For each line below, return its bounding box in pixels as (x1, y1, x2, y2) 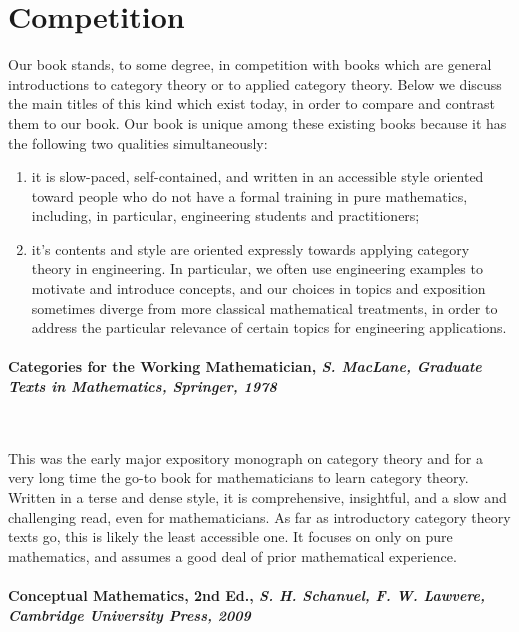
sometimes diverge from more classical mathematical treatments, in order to (31, 297, 498, 318)
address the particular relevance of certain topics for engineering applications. (31, 317, 507, 338)
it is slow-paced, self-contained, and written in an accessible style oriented (31, 166, 484, 187)
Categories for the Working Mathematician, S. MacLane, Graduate (8, 356, 482, 377)
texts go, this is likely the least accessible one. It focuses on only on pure (8, 526, 453, 547)
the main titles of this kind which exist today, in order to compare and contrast (8, 93, 495, 114)
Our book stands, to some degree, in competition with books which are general (8, 54, 492, 75)
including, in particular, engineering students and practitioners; (31, 205, 420, 226)
